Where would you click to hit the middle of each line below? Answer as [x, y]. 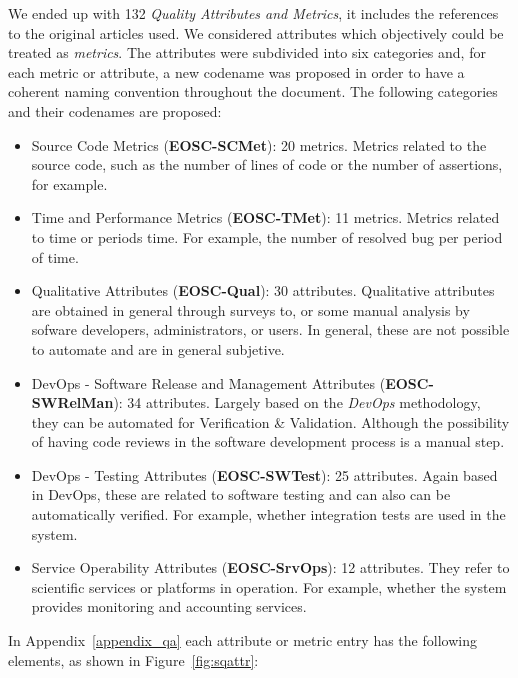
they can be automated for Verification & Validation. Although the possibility [270, 421]
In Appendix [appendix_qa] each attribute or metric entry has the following [242, 640]
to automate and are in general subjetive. [158, 348]
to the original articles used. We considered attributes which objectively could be [256, 32]
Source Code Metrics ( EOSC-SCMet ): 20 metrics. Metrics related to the [259, 144]
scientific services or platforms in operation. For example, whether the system [269, 586]
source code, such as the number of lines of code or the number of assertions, [267, 164]
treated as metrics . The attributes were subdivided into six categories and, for [247, 52]
